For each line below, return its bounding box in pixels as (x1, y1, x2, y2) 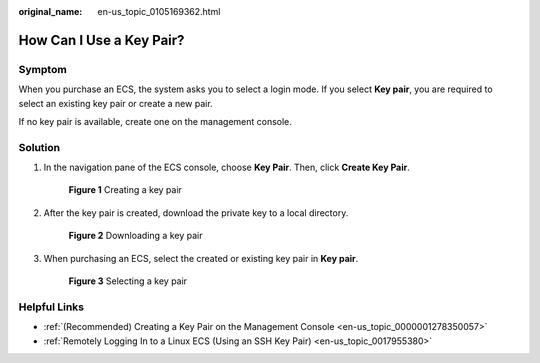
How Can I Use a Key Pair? (18, 31, 185, 49)
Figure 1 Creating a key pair (68, 184, 182, 196)
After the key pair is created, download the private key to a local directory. (43, 206, 349, 219)
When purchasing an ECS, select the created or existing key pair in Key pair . (43, 252, 359, 264)
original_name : (18, 6, 83, 17)
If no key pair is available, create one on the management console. (18, 115, 292, 127)
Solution (18, 140, 61, 154)
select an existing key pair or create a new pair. (18, 97, 214, 109)
